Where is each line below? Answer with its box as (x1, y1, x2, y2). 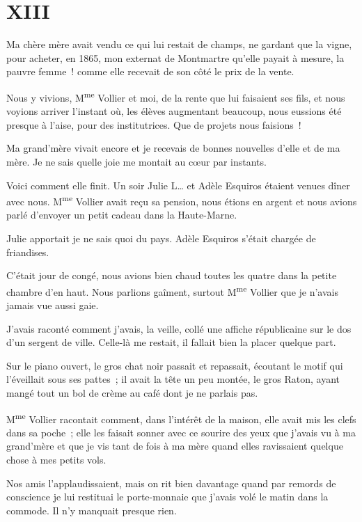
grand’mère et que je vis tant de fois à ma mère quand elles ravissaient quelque (6, 438, 343, 453)
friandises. (6, 244, 49, 259)
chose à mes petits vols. (6, 452, 107, 466)
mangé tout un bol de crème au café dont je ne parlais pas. (6, 385, 258, 400)
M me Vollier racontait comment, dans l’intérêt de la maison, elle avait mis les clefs (6, 409, 356, 426)
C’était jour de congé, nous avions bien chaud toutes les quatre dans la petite (6, 268, 337, 283)
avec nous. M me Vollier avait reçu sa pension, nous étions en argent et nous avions (6, 192, 357, 208)
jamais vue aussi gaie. (6, 298, 99, 312)
